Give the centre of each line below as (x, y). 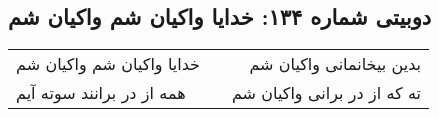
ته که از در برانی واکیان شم (326, 93)
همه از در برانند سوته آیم (101, 93)
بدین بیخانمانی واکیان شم (335, 64)
